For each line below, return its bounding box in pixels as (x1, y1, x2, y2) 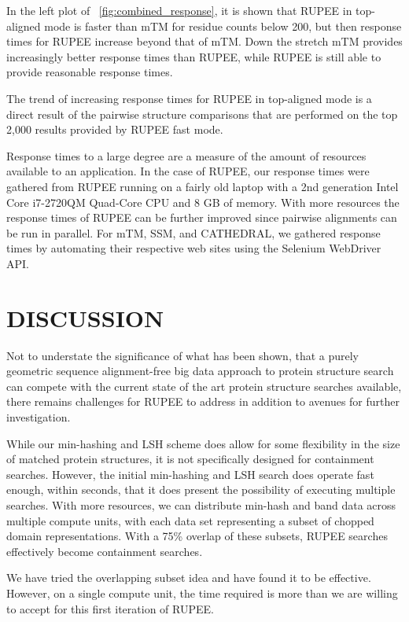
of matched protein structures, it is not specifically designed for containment (6, 451, 374, 467)
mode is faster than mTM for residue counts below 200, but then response (44, 17, 402, 34)
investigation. (6, 409, 71, 425)
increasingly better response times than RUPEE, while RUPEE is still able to (6, 48, 381, 64)
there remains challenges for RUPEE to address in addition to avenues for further (6, 393, 400, 410)
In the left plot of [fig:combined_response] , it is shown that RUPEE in (6, 2, 352, 18)
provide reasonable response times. (6, 64, 173, 80)
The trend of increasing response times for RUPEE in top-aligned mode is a (6, 90, 372, 106)
